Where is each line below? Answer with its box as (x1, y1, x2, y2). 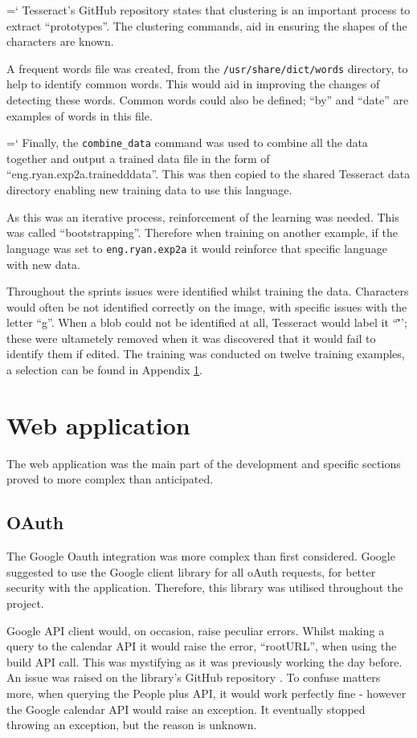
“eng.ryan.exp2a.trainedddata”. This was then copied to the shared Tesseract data (6, 165, 411, 182)
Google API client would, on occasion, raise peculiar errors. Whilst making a (6, 622, 385, 638)
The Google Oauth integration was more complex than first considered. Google (6, 548, 395, 565)
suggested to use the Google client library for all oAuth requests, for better (6, 563, 376, 580)
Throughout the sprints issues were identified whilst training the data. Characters (6, 283, 409, 300)
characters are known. (6, 33, 114, 50)
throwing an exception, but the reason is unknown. (6, 716, 257, 733)
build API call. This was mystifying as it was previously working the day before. (6, 653, 403, 670)
